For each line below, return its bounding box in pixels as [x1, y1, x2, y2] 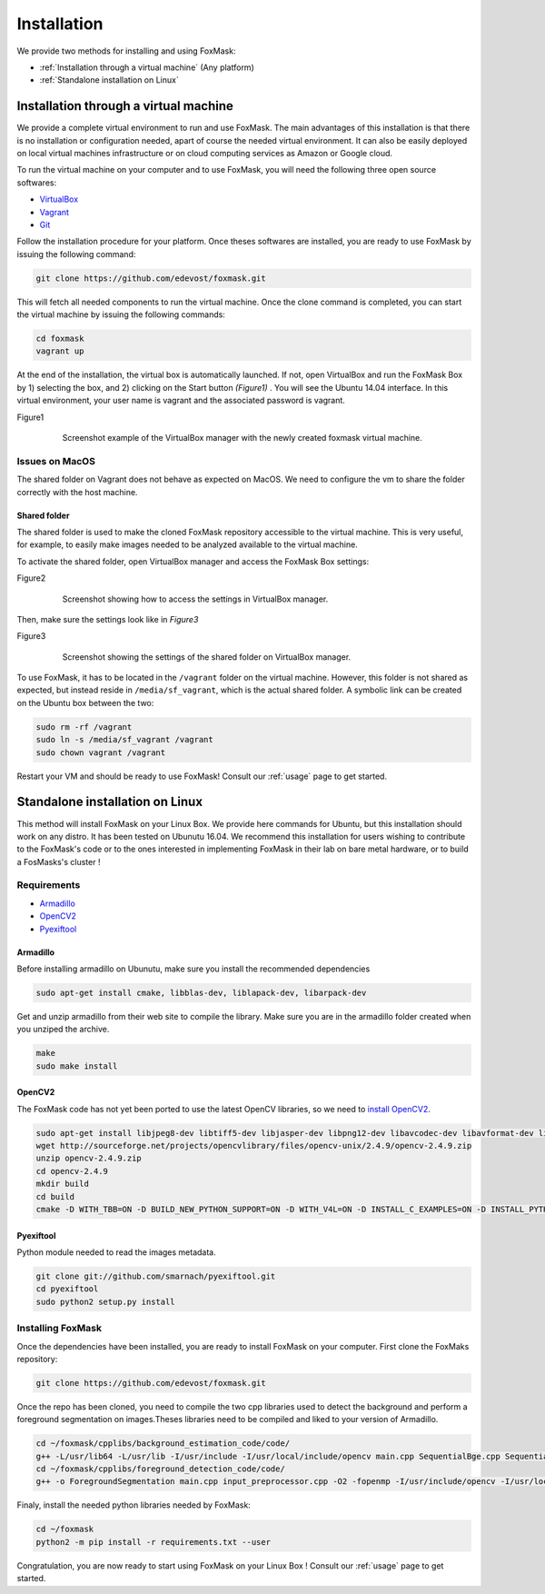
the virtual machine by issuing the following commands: [16, 309, 226, 320]
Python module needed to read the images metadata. [16, 1247, 217, 1258]
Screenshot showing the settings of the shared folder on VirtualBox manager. [62, 651, 352, 663]
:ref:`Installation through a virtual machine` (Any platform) [39, 62, 254, 73]
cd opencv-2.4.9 [35, 1166, 109, 1176]
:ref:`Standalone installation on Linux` [39, 75, 179, 85]
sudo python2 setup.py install [35, 1296, 176, 1307]
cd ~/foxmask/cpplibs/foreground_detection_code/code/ [35, 1464, 285, 1474]
